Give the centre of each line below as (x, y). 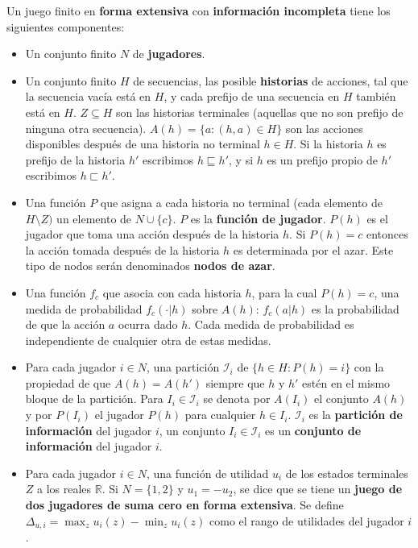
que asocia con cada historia (172, 292)
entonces (387, 234)
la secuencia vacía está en (88, 96)
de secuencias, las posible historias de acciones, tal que (271, 80)
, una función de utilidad (207, 473)
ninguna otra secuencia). (86, 128)
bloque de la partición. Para (94, 399)
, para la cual (284, 292)
